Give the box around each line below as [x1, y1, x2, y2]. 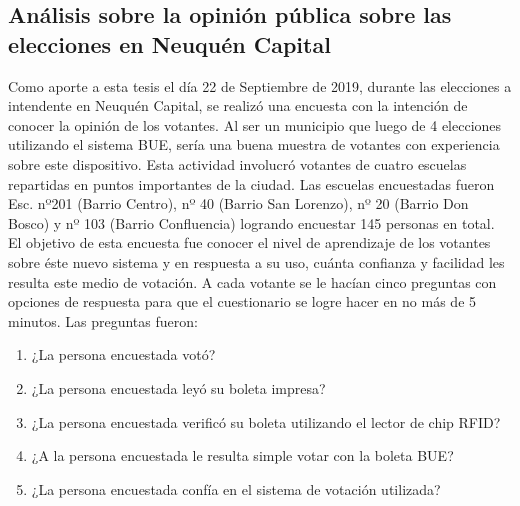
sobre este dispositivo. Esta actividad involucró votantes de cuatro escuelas [8, 153, 467, 174]
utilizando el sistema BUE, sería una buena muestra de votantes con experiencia [8, 134, 500, 155]
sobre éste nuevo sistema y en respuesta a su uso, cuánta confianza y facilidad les [8, 251, 505, 272]
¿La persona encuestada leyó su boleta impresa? [31, 377, 326, 398]
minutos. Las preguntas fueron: [8, 310, 198, 331]
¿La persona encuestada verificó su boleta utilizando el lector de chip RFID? [31, 411, 501, 432]
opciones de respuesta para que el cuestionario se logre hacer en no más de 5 [8, 291, 477, 312]
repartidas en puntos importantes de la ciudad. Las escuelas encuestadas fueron [8, 173, 495, 194]
